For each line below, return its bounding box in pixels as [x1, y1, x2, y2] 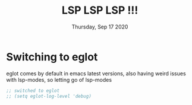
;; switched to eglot [6, 87, 60, 94]
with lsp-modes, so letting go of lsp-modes [6, 76, 112, 83]
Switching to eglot [6, 50, 98, 63]
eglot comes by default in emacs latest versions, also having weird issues [6, 69, 186, 77]
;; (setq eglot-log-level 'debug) [6, 93, 92, 99]
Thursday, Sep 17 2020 [71, 23, 128, 30]
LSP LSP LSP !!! [61, 4, 139, 17]
